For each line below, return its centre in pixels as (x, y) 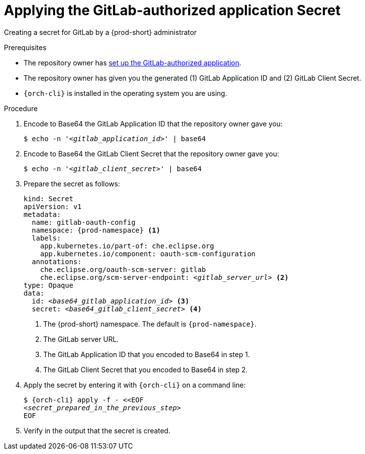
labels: (46, 238)
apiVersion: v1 (53, 206)
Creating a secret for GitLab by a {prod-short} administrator (100, 32)
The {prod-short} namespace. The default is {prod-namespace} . (150, 324)
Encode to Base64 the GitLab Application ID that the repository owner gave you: (153, 123)
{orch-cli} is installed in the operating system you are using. (126, 93)
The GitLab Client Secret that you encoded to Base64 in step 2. (146, 369)
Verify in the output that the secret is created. (97, 430)
